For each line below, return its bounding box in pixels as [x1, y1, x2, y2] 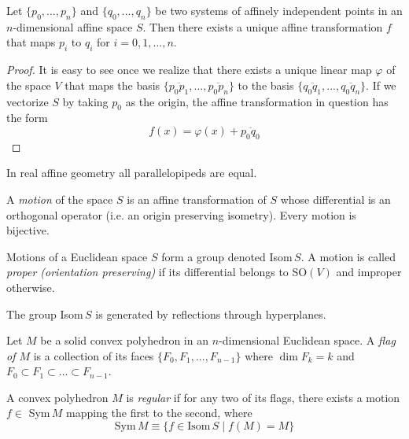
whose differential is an [280, 190, 391, 207]
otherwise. [6, 279, 55, 295]
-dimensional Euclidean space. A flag [219, 332, 396, 349]
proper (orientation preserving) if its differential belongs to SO [6, 264, 308, 280]
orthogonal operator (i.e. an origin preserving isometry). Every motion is [6, 206, 356, 223]
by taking [62, 93, 109, 109]
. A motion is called [300, 248, 396, 264]
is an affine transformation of [127, 190, 267, 207]
